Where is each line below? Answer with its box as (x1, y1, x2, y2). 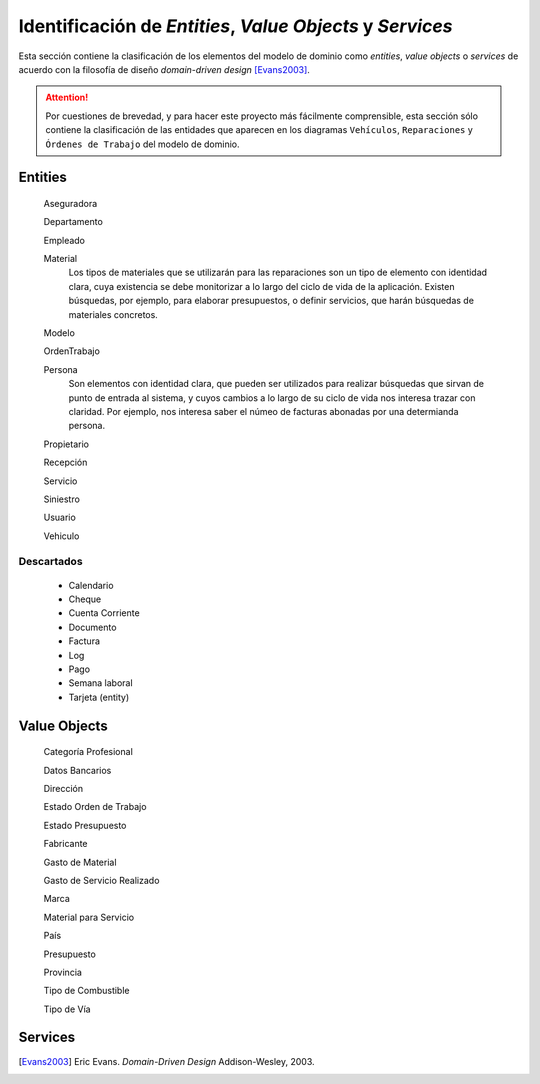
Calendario (68, 579, 114, 591)
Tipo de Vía (43, 1003, 91, 1015)
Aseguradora (43, 197, 98, 209)
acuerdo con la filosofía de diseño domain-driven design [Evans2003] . (18, 63, 310, 75)
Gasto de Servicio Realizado (43, 874, 160, 886)
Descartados (18, 555, 84, 569)
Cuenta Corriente (68, 607, 140, 619)
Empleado (43, 234, 85, 246)
